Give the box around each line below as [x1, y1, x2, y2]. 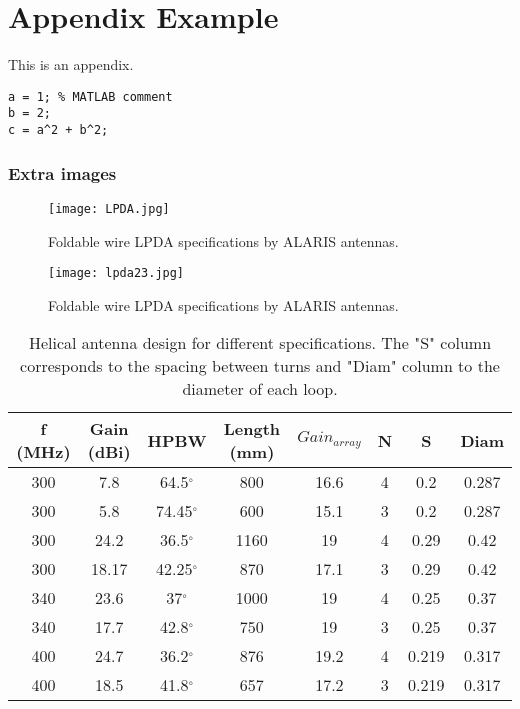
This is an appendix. [8, 54, 134, 75]
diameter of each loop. [182, 377, 338, 401]
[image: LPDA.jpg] [48, 201, 170, 216]
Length [223, 417, 281, 441]
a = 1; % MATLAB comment [8, 89, 173, 104]
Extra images [8, 160, 117, 185]
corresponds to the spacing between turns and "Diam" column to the [20, 354, 500, 378]
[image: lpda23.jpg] [48, 266, 185, 281]
